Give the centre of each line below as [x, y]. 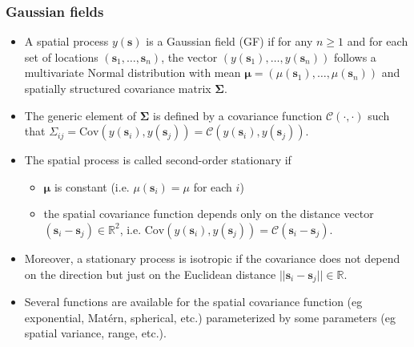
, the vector [189, 56]
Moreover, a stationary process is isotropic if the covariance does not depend [212, 258]
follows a [355, 56]
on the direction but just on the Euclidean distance [150, 274]
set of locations [61, 56]
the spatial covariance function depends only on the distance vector [209, 214]
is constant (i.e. [92, 186]
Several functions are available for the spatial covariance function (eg [193, 302]
